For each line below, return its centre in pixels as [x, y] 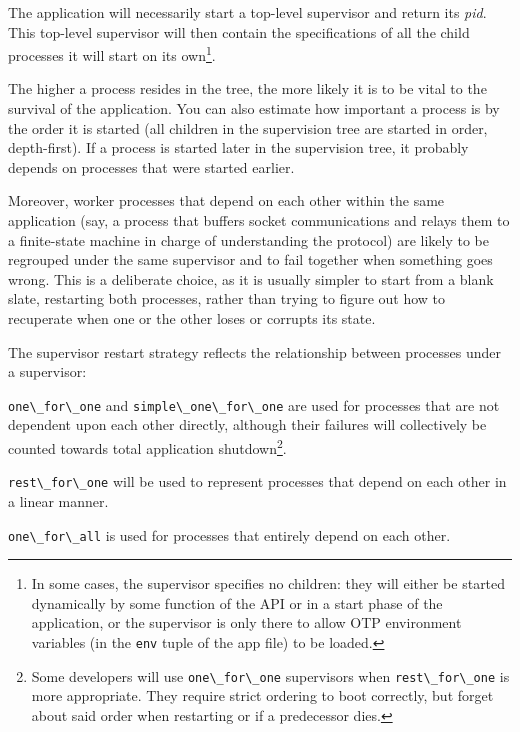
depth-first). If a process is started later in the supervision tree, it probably [238, 147]
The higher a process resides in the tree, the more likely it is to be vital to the [247, 88]
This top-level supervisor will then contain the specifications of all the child [239, 31]
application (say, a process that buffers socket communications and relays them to [259, 220]
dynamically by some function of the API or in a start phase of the [237, 602]
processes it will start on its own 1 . [112, 53]
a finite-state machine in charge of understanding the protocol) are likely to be [248, 239]
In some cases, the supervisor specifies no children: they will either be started [268, 583]
